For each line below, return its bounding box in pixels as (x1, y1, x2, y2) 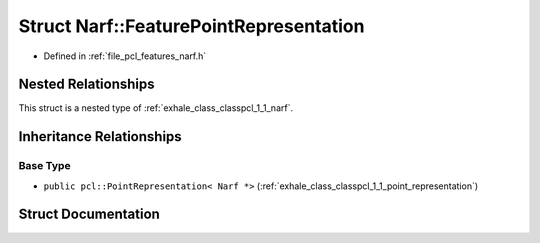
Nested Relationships (18, 76, 155, 93)
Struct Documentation (18, 206, 160, 223)
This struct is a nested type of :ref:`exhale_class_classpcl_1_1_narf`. (18, 102, 294, 114)
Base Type (18, 159, 71, 173)
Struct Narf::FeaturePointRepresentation (18, 15, 365, 37)
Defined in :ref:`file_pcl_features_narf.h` (43, 50, 207, 62)
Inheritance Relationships (18, 128, 182, 145)
